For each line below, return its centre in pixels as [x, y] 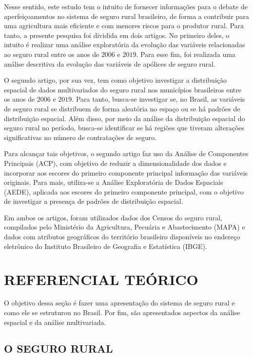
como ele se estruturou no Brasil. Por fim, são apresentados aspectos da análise [122, 312]
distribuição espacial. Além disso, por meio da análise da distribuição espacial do [125, 118]
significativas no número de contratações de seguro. [80, 137]
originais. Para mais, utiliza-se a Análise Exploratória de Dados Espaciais [114, 182]
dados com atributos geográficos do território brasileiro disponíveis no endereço [122, 237]
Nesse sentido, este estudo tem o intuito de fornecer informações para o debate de [126, 6]
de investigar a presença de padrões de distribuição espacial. [94, 201]
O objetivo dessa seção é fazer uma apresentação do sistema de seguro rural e [119, 303]
